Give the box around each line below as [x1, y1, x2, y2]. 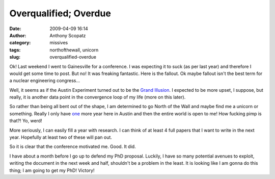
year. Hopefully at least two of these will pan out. [9, 134, 112, 140]
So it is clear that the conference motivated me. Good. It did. [9, 143, 136, 150]
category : [9, 40, 31, 46]
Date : [9, 25, 21, 32]
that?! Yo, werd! [9, 118, 43, 124]
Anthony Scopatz [49, 32, 86, 38]
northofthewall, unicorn [49, 46, 99, 53]
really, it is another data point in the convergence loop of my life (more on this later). [9, 94, 186, 100]
